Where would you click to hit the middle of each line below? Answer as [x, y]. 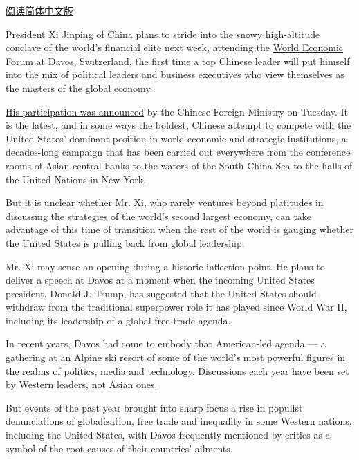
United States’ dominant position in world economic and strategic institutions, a [176, 138]
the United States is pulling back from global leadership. [125, 242]
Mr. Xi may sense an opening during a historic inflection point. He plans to [165, 266]
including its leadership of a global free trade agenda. [118, 320]
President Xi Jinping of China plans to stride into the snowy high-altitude [163, 34]
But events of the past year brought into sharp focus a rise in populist [154, 407]
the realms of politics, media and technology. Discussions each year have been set [177, 370]
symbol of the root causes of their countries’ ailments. [119, 448]
